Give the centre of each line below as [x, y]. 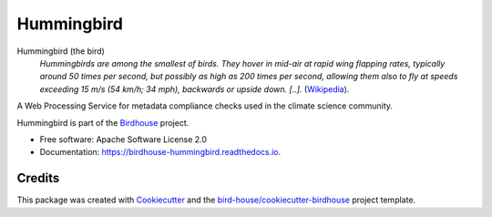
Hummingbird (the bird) [61, 51]
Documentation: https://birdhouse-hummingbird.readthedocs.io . [160, 152]
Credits [38, 178]
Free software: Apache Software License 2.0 [123, 139]
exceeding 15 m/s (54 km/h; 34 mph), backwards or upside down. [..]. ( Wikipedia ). [195, 89]
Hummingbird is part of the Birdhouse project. [103, 122]
